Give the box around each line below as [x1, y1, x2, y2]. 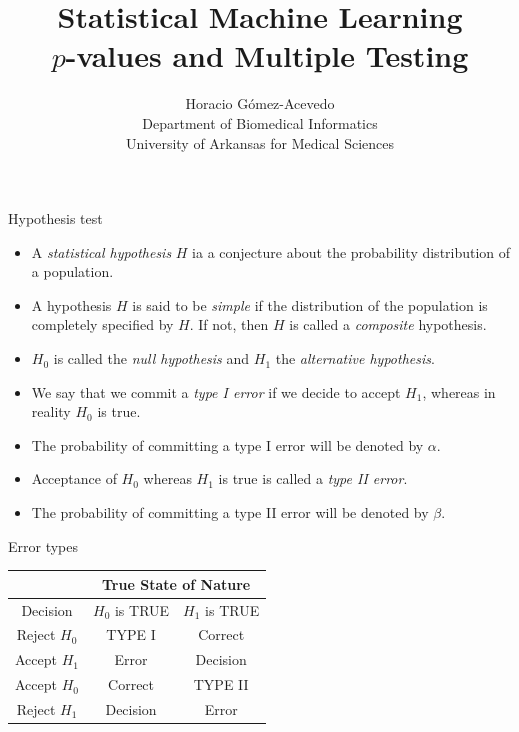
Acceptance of [31, 468, 117, 489]
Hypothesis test [8, 208, 103, 229]
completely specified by [31, 314, 174, 335]
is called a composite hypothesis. [289, 314, 487, 335]
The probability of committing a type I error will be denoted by [31, 434, 424, 455]
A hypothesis [31, 294, 112, 315]
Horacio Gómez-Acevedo [185, 93, 335, 114]
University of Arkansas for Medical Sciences [126, 132, 394, 153]
